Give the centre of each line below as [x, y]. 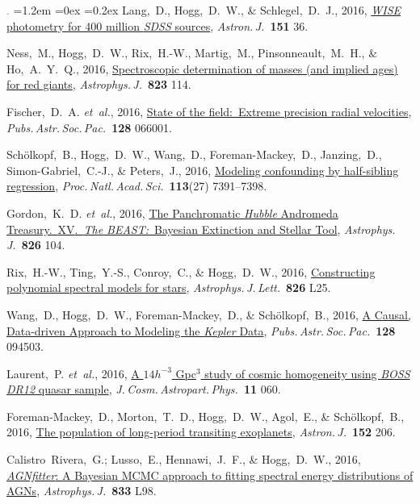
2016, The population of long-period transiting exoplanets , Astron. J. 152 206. [201, 432]
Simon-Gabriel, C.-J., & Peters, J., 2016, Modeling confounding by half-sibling [203, 170]
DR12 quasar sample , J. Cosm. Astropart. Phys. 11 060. [144, 389]
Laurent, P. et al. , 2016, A [73, 373]
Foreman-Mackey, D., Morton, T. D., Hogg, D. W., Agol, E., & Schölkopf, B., [206, 416]
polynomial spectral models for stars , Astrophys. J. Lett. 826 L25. [169, 287]
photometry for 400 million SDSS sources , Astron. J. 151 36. [157, 25]
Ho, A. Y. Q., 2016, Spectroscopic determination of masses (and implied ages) [202, 68]
